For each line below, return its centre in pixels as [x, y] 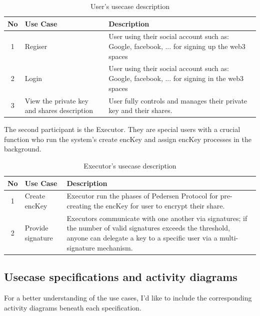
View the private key [56, 100]
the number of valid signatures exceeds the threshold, [148, 228]
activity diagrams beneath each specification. [73, 307]
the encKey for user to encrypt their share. [159, 205]
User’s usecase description [130, 6]
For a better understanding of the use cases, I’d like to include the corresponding [128, 297]
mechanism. [115, 247]
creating [79, 205]
